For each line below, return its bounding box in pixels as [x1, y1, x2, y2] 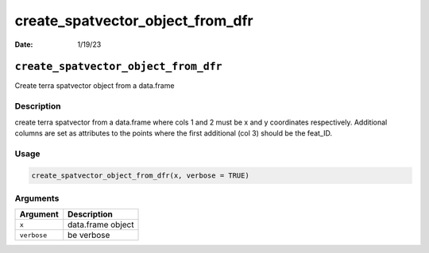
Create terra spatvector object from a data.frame [14, 81, 175, 90]
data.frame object [68, 219, 134, 230]
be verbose [68, 230, 110, 241]
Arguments [14, 193, 60, 204]
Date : [14, 40, 33, 49]
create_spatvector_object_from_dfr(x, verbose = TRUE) [31, 171, 249, 180]
